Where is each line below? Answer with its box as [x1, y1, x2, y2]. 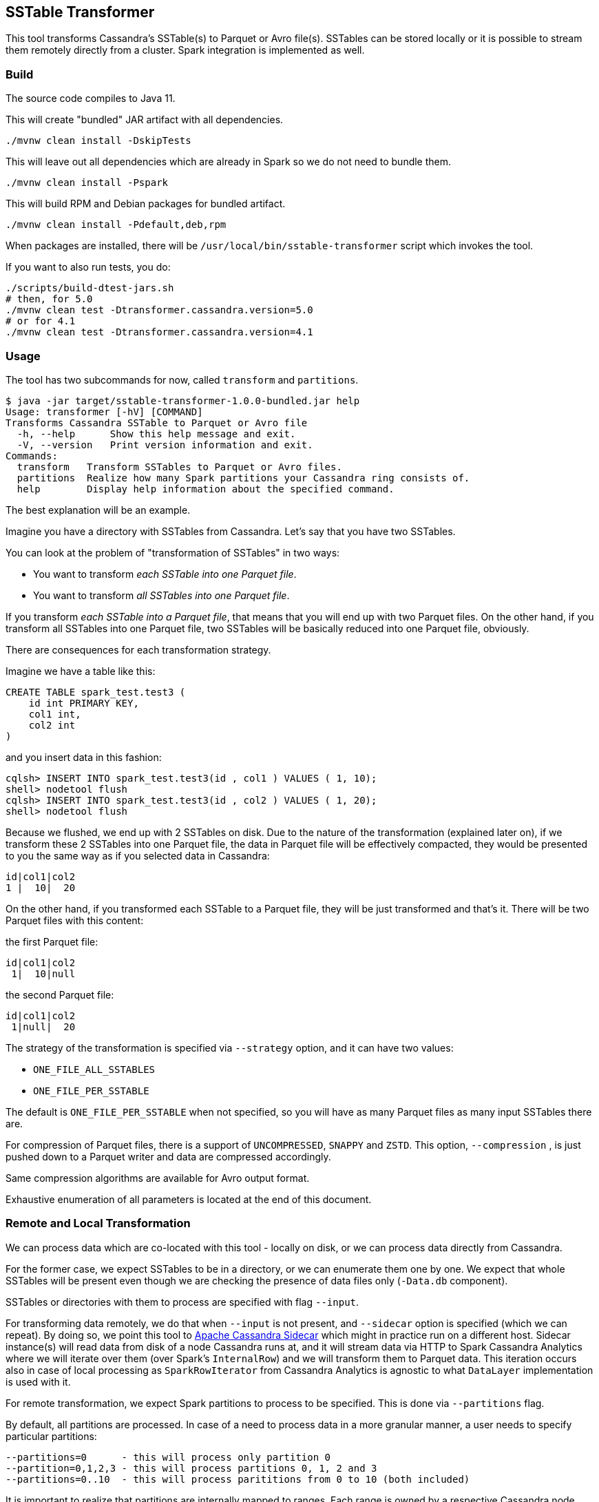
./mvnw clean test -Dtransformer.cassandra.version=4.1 [6, 326, 313, 338]
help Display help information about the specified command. [17, 483, 395, 494]
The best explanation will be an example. [6, 503, 191, 516]
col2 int [28, 719, 76, 731]
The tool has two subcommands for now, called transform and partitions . [6, 373, 359, 386]
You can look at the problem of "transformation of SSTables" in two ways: [6, 546, 340, 559]
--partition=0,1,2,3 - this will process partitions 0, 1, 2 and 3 [6, 1462, 377, 1474]
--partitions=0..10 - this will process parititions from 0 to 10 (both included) [6, 1473, 470, 1485]
